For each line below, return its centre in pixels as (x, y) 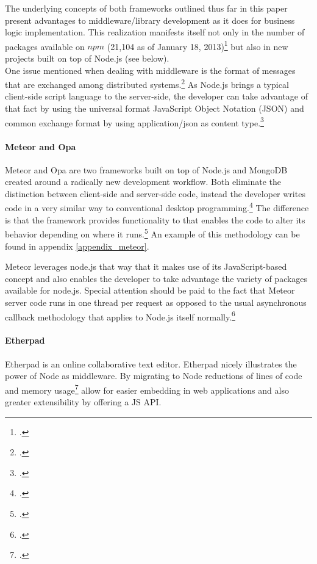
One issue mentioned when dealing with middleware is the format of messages (150, 70)
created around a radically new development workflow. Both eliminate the (143, 182)
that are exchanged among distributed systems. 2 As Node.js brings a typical (147, 83)
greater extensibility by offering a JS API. (83, 402)
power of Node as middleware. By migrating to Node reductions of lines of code (154, 376)
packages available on (45, 46)
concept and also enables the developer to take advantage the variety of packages (156, 278)
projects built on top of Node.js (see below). (87, 58)
